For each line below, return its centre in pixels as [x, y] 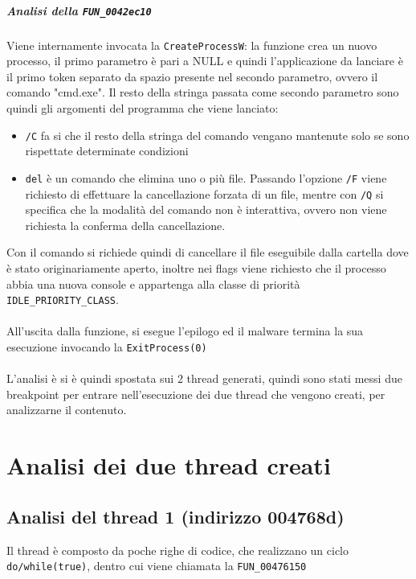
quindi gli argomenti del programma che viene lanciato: [143, 108]
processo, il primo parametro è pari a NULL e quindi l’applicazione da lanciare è [205, 61]
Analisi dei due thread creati [169, 465]
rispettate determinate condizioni [107, 151]
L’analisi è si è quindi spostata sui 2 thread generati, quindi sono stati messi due [204, 378]
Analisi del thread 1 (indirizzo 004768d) [175, 516]
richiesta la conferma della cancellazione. [125, 225]
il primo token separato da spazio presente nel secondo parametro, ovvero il [192, 76]
